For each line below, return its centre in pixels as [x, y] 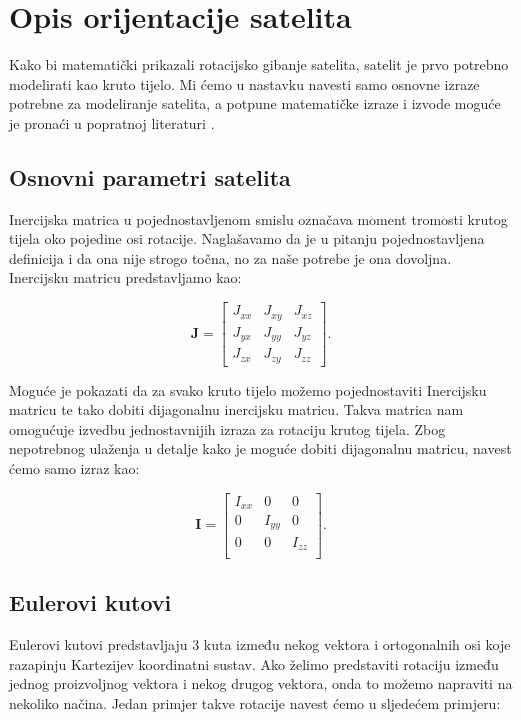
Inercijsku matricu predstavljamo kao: [125, 277]
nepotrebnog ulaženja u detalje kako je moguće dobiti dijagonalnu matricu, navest [260, 448]
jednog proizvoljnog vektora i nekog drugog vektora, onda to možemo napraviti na [261, 683]
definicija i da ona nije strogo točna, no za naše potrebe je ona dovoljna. [230, 257]
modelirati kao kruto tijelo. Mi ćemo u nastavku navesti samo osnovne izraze [244, 83]
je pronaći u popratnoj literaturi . [112, 122]
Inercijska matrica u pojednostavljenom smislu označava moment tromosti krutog [258, 218]
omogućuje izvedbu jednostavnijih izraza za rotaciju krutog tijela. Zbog [227, 428]
